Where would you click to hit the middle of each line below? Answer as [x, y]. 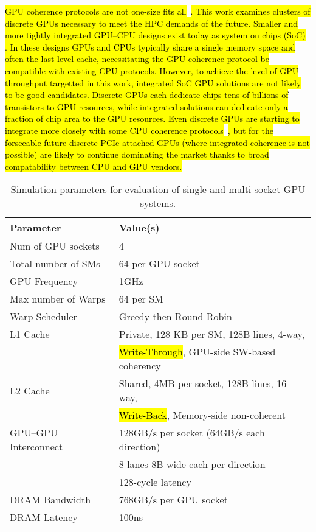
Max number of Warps [58, 299]
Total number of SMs [55, 264]
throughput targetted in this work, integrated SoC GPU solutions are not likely [153, 82]
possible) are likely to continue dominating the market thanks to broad [137, 154]
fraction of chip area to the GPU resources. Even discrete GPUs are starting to [152, 118]
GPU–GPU [34, 433]
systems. [158, 203]
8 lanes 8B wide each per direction [192, 464]
